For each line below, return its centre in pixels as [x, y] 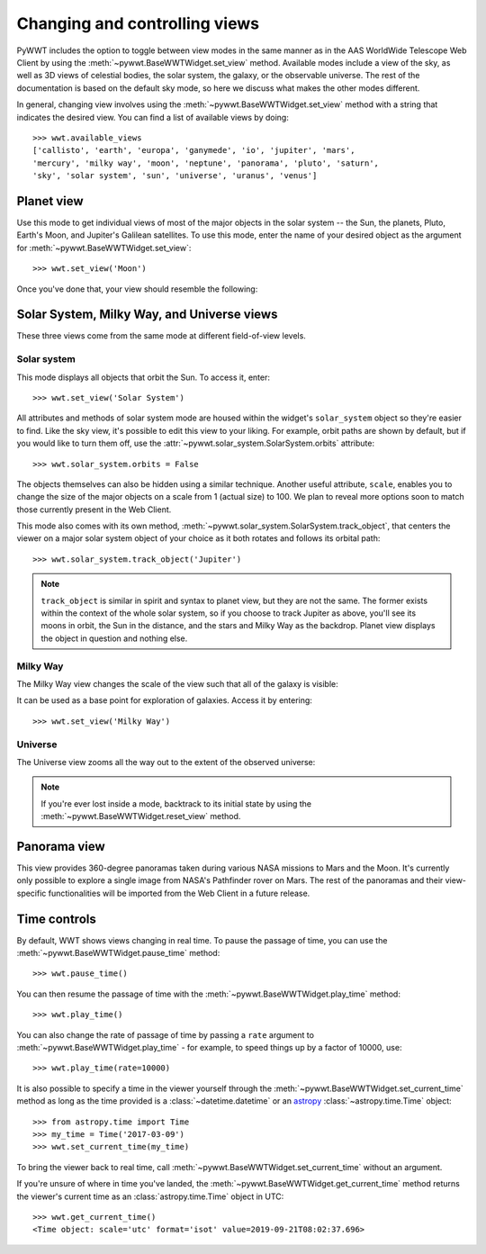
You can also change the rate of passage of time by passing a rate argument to [166, 1034]
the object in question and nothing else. [114, 638]
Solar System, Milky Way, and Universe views [147, 315]
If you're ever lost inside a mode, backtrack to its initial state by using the [176, 803]
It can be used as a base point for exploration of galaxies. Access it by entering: [164, 700]
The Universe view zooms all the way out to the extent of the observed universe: [166, 762]
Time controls [56, 919]
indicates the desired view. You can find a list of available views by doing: [153, 117]
